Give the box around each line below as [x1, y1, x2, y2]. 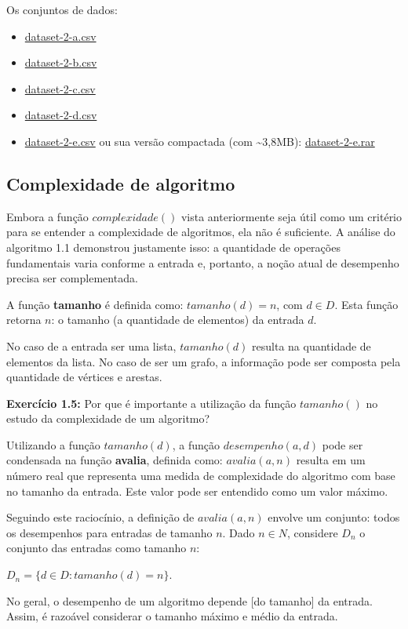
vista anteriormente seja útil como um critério [180, 208, 403, 224]
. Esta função [334, 296, 399, 312]
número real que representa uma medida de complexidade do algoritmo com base [6, 467, 395, 484]
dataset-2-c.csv [24, 80, 96, 96]
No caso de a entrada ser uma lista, [6, 337, 177, 354]
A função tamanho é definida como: [6, 296, 184, 312]
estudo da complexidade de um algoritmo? [6, 410, 210, 427]
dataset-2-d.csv [24, 107, 97, 123]
